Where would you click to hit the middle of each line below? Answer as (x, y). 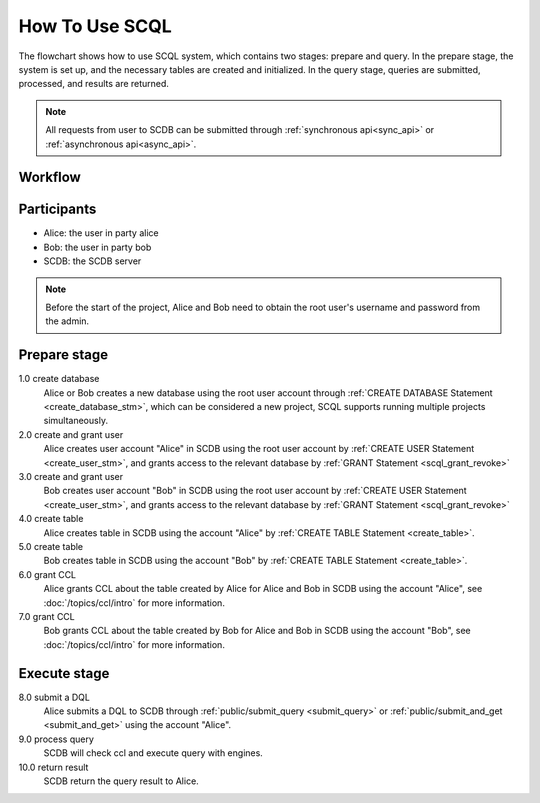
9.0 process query (56, 739)
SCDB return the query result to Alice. (121, 781)
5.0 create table (51, 546)
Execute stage (64, 673)
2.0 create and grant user (71, 434)
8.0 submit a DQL (54, 697)
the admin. (67, 321)
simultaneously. (76, 421)
